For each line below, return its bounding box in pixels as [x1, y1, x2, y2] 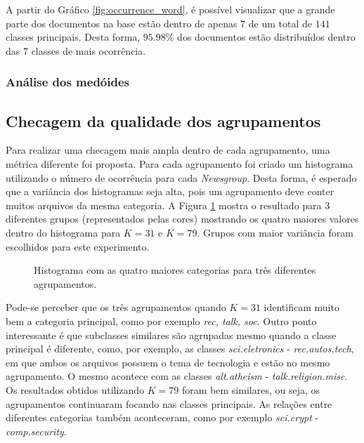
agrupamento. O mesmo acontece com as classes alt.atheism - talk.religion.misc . [6, 369, 348, 383]
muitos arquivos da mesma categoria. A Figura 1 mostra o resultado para [6, 197, 322, 212]
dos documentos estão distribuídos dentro [177, 29, 356, 44]
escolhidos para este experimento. [6, 239, 150, 253]
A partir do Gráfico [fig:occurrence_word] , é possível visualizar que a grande [6, 2, 335, 16]
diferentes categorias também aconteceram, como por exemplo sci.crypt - [6, 410, 319, 425]
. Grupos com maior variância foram [197, 225, 353, 239]
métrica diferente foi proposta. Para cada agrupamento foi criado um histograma [6, 157, 353, 171]
